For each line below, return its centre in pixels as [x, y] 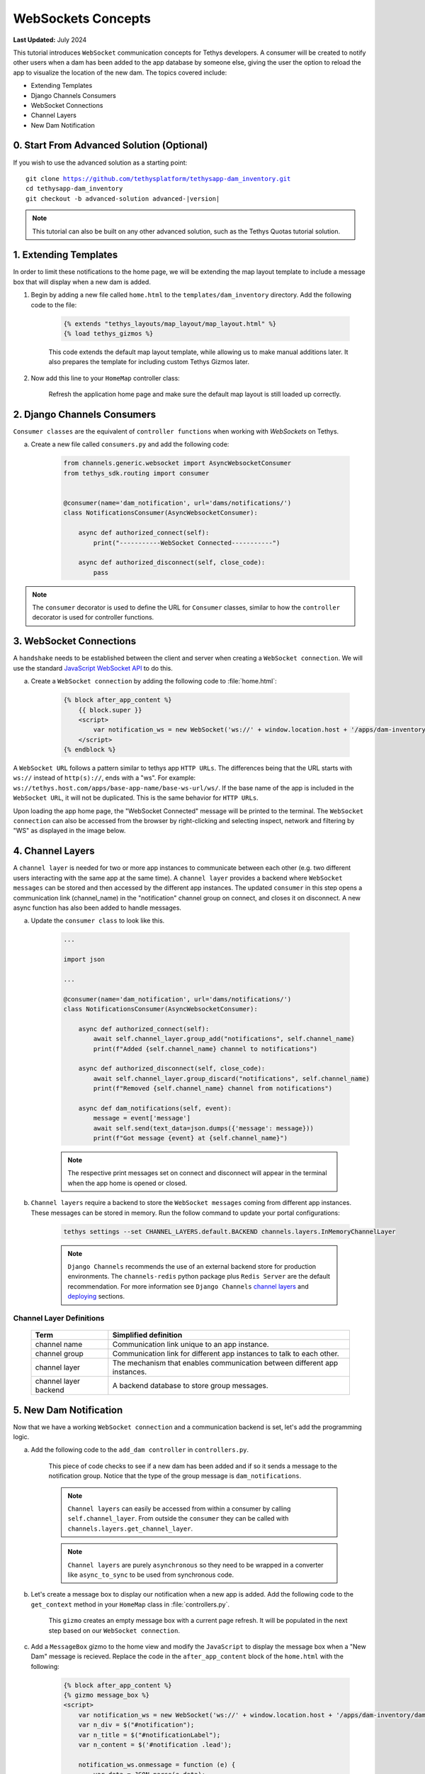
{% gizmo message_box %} [107, 1695]
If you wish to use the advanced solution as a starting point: [100, 162]
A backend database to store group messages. [190, 1386]
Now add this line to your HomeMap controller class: [105, 378]
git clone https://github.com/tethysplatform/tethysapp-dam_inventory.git [158, 178]
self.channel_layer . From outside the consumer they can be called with [178, 1519]
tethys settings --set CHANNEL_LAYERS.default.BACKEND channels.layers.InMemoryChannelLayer [229, 1232]
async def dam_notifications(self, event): [155, 1108]
